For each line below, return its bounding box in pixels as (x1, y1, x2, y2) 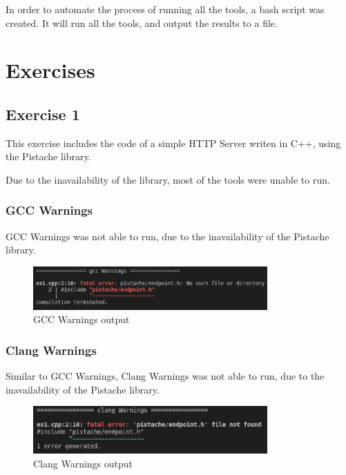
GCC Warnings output (33, 312, 130, 327)
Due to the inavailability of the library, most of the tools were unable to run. (6, 172, 330, 186)
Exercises (6, 56, 95, 84)
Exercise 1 (6, 103, 80, 124)
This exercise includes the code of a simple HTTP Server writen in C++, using (6, 135, 341, 150)
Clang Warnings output (33, 456, 133, 470)
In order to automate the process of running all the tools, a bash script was (6, 2, 325, 16)
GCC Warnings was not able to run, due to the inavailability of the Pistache (6, 229, 329, 243)
